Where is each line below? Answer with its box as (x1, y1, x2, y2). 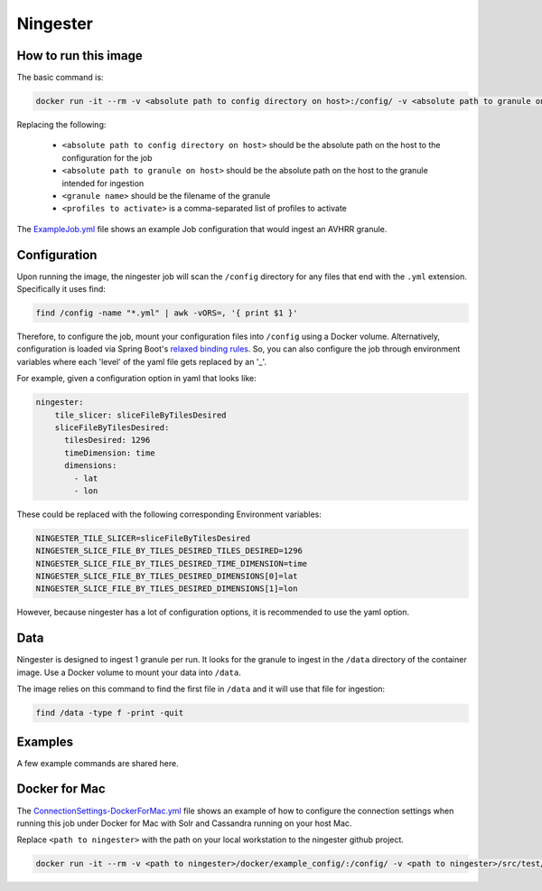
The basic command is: (16, 72, 104, 83)
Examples (16, 734, 74, 749)
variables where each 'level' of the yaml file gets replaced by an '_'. (16, 356, 266, 367)
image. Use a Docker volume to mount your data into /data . (16, 667, 241, 678)
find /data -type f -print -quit (35, 708, 184, 718)
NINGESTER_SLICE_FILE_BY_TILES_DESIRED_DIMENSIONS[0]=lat (35, 571, 298, 582)
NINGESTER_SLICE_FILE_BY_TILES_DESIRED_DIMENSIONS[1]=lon (35, 584, 298, 594)
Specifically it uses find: (16, 284, 106, 295)
